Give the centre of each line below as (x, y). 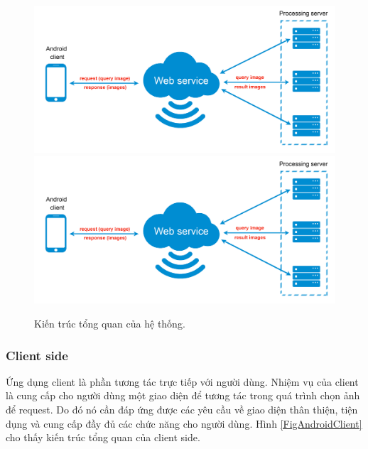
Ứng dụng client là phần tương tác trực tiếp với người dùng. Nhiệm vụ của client (182, 381)
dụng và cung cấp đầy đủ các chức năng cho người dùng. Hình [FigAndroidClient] (184, 423)
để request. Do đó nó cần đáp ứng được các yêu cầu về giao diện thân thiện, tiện (182, 410)
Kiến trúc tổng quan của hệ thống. (110, 324)
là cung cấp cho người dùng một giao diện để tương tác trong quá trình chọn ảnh (183, 395)
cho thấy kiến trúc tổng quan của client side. (103, 437)
